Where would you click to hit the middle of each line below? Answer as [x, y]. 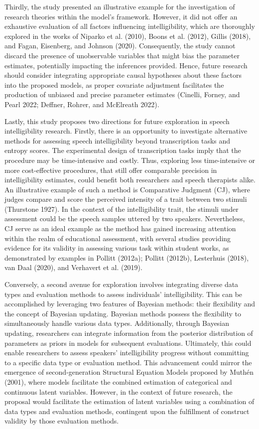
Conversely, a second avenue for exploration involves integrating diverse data [122, 284]
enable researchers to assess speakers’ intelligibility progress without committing [127, 353]
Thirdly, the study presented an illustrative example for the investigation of [120, 6]
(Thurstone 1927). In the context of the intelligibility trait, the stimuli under [122, 209]
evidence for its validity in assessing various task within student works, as [117, 248]
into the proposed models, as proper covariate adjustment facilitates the [114, 84]
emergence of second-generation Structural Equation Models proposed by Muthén [129, 372]
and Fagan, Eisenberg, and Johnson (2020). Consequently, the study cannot [120, 46]
